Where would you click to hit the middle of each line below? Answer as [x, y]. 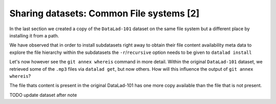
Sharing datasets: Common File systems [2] [105, 13]
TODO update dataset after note [43, 95]
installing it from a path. [34, 35]
